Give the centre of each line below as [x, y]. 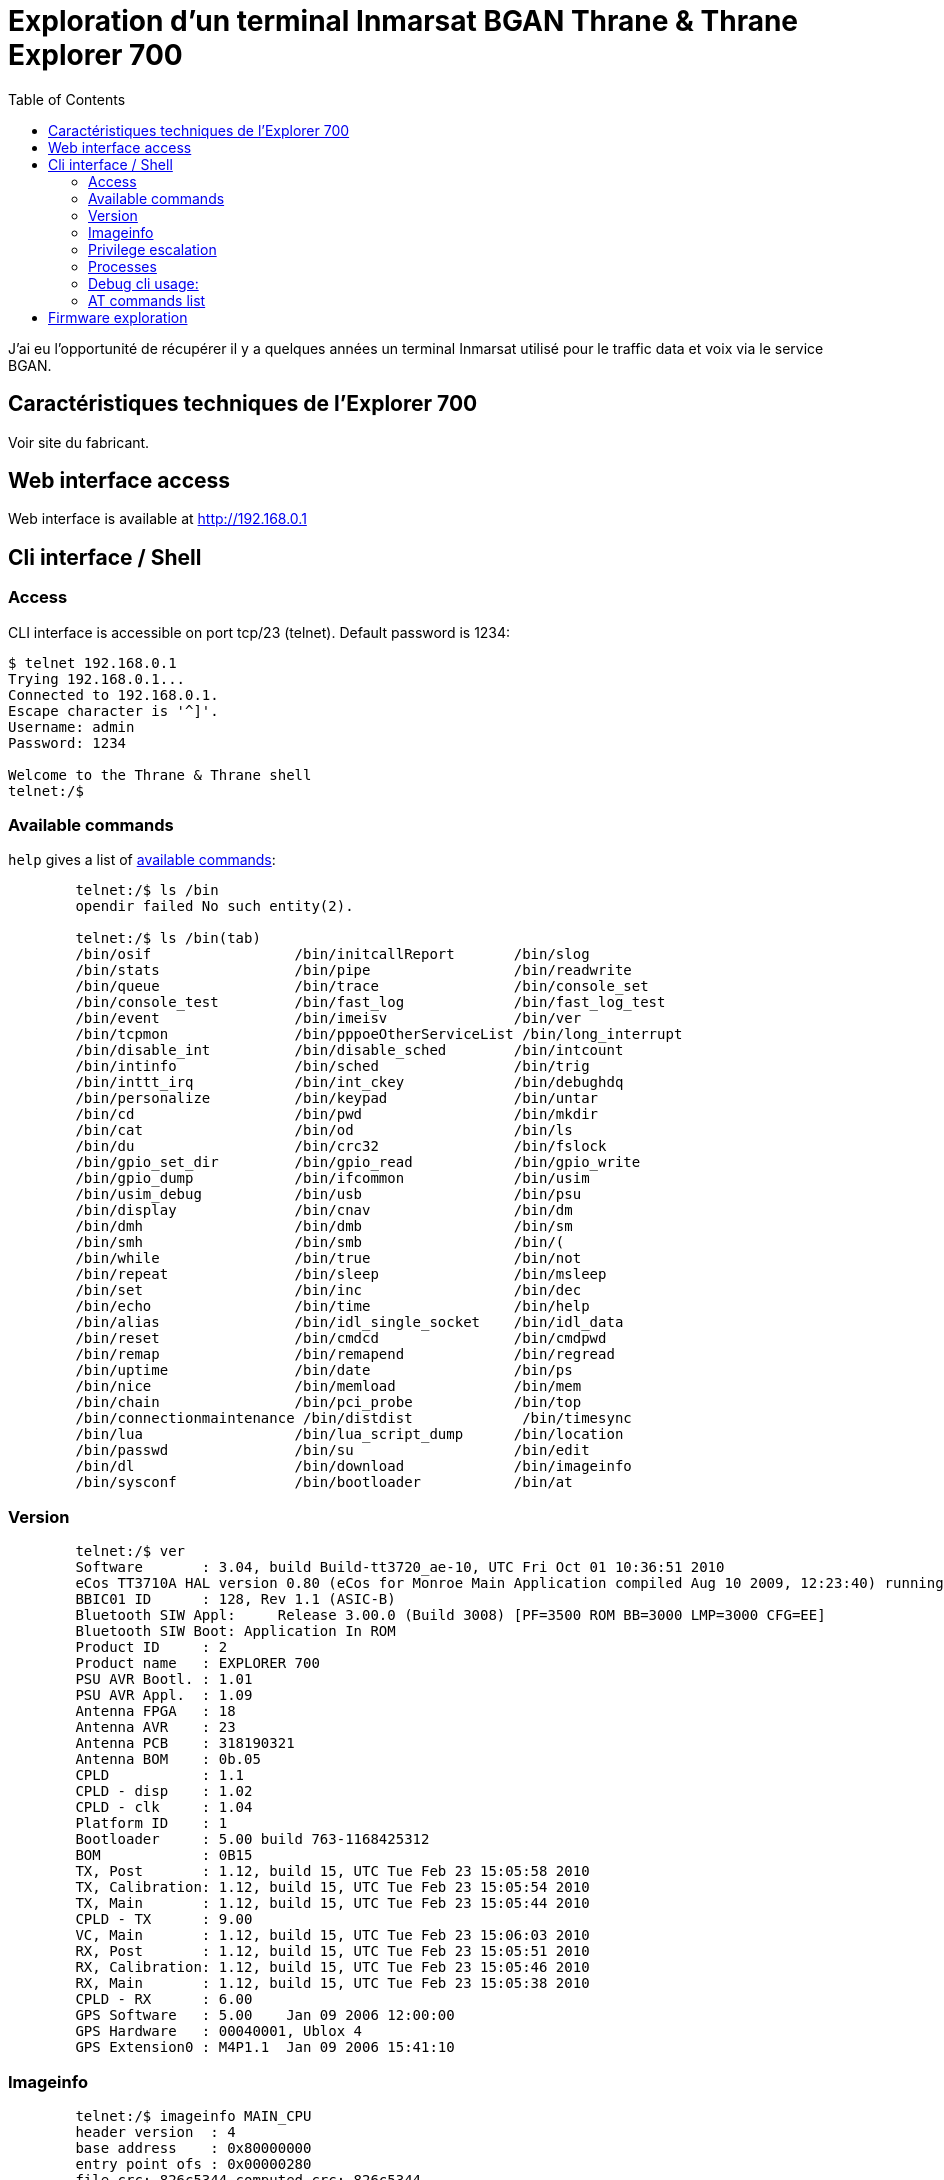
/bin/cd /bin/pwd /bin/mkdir [337, 1114]
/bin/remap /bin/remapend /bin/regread [345, 1354]
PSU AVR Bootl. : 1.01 [164, 1679]
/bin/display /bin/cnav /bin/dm [324, 1210]
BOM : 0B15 [164, 1855]
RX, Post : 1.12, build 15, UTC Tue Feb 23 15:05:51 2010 [332, 1951]
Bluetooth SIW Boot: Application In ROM [235, 1631]
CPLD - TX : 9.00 [164, 1919]
